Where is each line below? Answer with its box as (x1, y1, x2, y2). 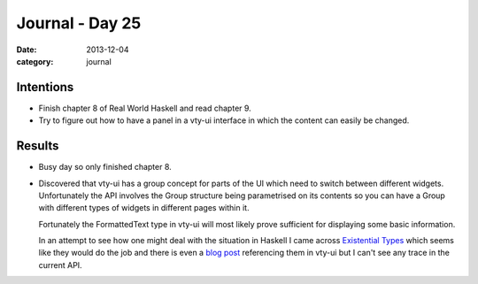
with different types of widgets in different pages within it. (38, 203, 250, 213)
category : (16, 56, 54, 66)
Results (16, 138, 59, 154)
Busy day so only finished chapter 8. (38, 162, 172, 173)
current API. (38, 259, 83, 270)
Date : (16, 44, 37, 55)
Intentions (16, 80, 74, 95)
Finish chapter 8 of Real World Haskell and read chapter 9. (38, 103, 251, 113)
